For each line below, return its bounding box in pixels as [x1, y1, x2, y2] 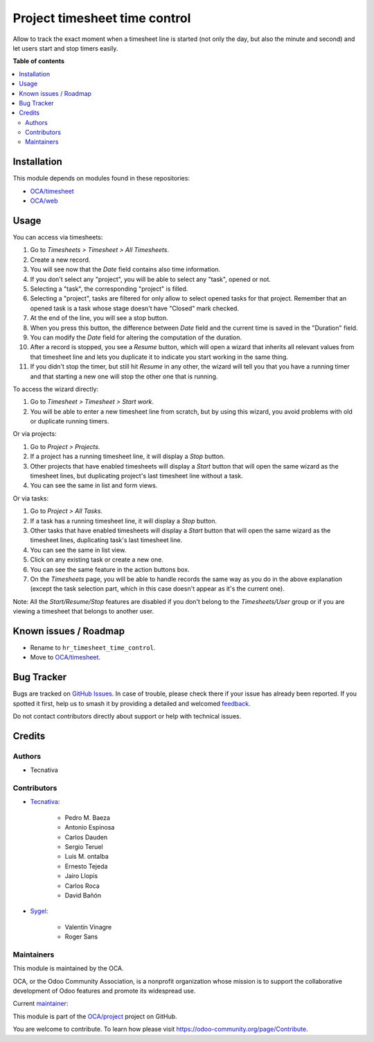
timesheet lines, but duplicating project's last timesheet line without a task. [30, 472, 244, 480]
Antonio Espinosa [64, 823, 115, 832]
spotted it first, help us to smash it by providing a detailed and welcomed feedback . [12, 699, 251, 707]
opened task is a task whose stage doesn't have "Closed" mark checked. [30, 304, 239, 312]
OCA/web [30, 196, 58, 205]
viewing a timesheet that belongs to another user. [12, 607, 154, 616]
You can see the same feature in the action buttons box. [30, 565, 190, 573]
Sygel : [30, 907, 48, 916]
